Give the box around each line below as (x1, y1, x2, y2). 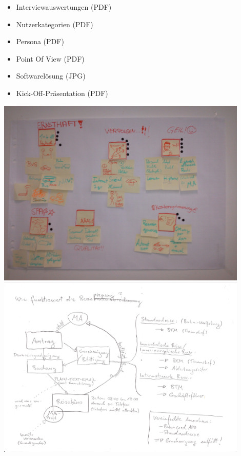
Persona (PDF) (16, 36, 64, 47)
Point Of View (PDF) (16, 53, 85, 64)
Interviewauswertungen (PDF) (16, 2, 112, 12)
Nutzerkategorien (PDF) (16, 18, 93, 29)
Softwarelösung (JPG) (16, 70, 86, 81)
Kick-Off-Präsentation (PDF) (16, 87, 108, 98)
